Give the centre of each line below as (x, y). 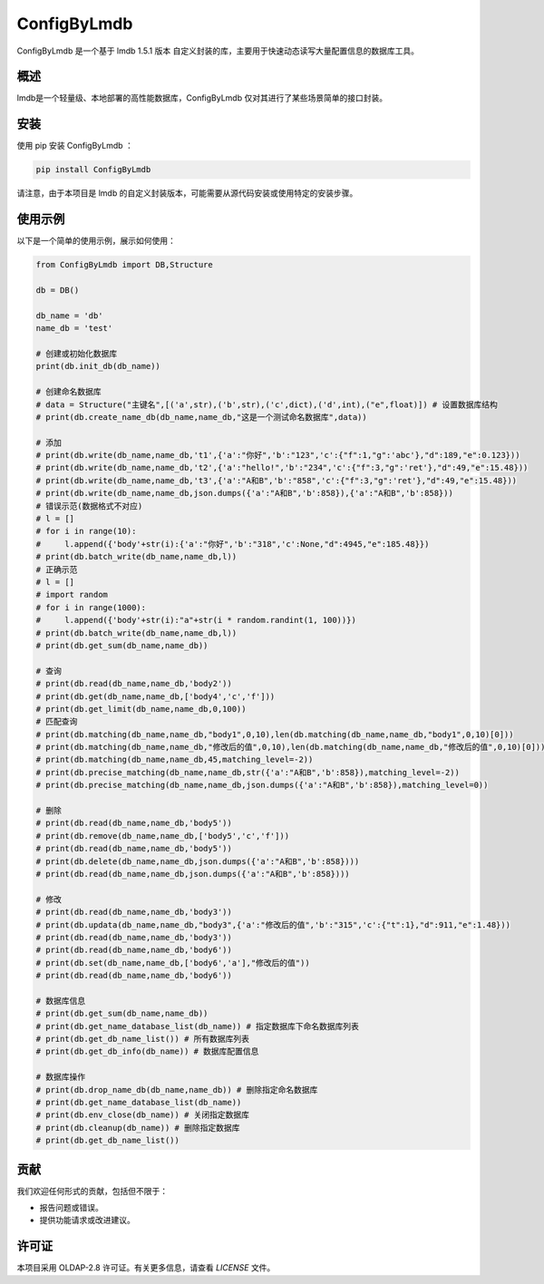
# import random (72, 595)
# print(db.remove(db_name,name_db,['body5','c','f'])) (163, 836)
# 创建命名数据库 (68, 392)
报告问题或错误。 (71, 1208)
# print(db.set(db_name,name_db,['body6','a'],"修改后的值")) (173, 963)
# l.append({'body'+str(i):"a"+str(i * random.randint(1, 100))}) (196, 620)
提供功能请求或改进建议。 (87, 1221)
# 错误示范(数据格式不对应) (89, 506)
